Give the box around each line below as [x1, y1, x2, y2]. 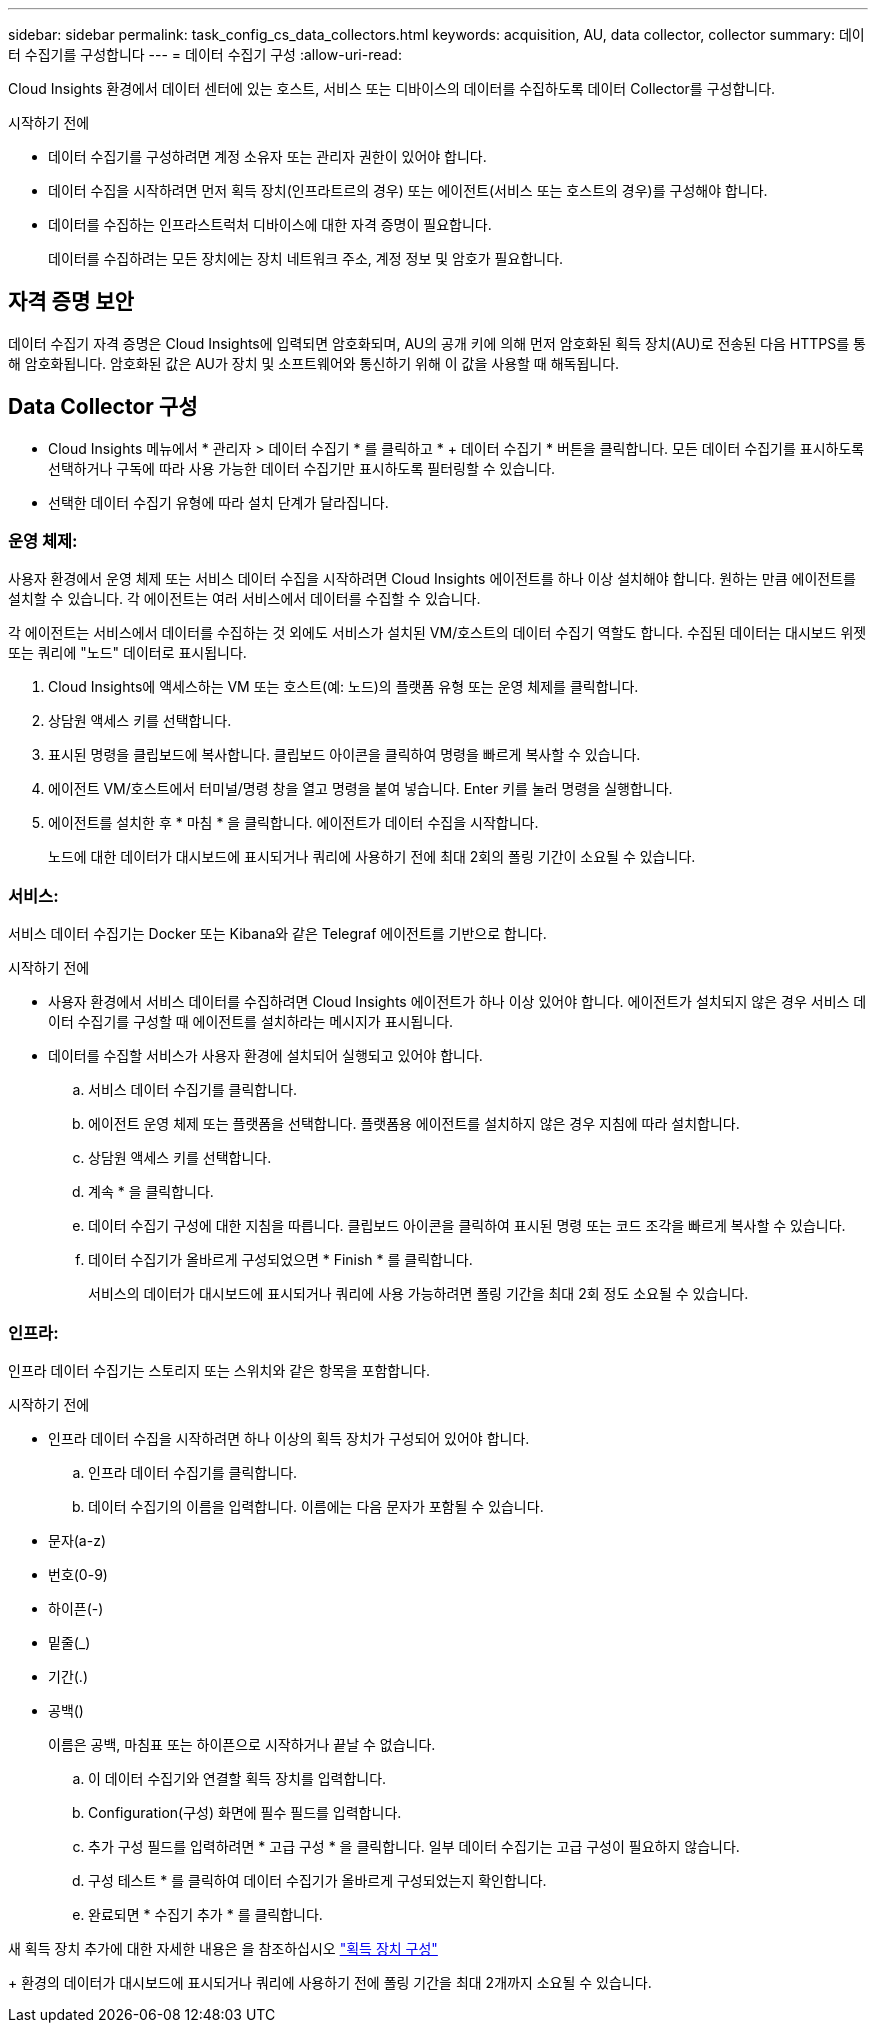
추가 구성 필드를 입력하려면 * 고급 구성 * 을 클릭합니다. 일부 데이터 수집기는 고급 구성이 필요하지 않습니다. [88, 1837, 740, 1855]
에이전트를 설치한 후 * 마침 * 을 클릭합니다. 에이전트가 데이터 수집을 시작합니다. [48, 814, 539, 832]
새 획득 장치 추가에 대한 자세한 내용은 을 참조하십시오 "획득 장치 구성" [8, 1939, 438, 1957]
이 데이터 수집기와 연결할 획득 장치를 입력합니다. [88, 1769, 387, 1787]
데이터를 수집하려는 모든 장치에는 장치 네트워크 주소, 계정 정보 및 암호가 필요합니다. [48, 250, 564, 267]
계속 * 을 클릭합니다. [88, 1183, 214, 1201]
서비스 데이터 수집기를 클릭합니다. [88, 1081, 298, 1099]
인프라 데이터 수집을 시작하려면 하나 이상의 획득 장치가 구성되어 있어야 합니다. [48, 1429, 530, 1447]
